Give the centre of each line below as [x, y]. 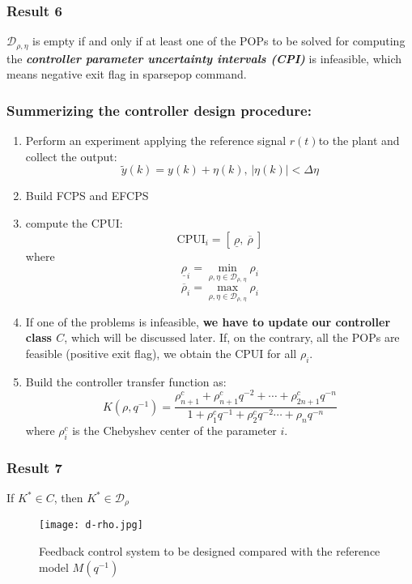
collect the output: [71, 156]
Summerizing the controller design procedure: [159, 110]
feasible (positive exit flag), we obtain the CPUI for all [161, 353]
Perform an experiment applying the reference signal [156, 141]
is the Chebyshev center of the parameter [174, 431]
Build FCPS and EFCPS [87, 196]
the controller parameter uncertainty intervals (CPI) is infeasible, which [204, 58]
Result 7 [34, 467]
